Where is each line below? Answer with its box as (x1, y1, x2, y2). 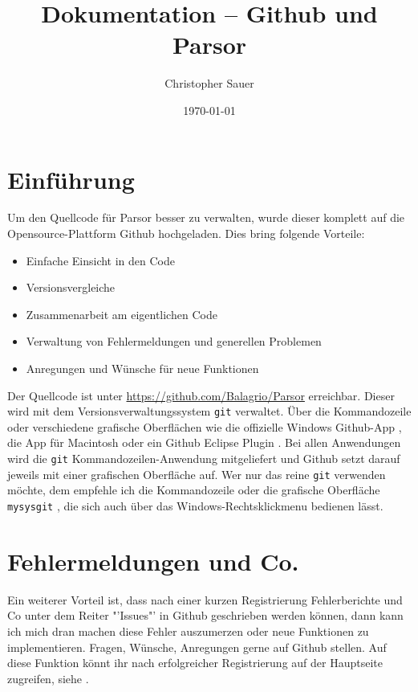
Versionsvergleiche (26, 279, 116, 296)
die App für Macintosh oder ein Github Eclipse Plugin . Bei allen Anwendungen (7, 434, 401, 451)
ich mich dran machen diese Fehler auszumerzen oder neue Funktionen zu (7, 622, 369, 639)
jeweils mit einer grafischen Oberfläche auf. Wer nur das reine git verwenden (7, 465, 386, 482)
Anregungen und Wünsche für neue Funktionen (26, 360, 259, 376)
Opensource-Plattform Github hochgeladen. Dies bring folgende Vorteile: (7, 225, 365, 242)
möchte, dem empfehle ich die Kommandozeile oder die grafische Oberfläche (7, 481, 380, 498)
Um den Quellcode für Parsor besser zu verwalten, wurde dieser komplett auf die (7, 209, 405, 226)
